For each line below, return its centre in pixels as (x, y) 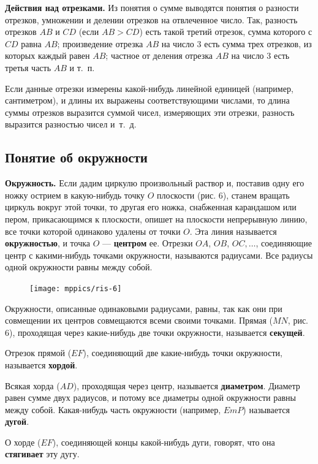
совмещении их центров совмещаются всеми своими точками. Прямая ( (139, 320)
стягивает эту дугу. (42, 454)
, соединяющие (284, 243)
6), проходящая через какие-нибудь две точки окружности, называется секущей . (155, 332)
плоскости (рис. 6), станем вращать (223, 195)
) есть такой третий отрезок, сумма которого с (226, 32)
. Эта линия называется (233, 231)
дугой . (17, 421)
